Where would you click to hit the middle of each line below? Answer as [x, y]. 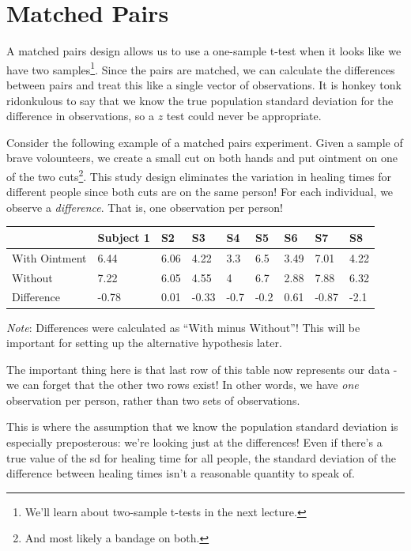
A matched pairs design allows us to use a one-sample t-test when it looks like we [204, 51]
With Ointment [49, 257]
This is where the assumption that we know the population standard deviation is [202, 426]
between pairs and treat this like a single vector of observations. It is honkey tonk [204, 84]
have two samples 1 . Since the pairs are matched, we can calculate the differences [201, 68]
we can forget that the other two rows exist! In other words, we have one [183, 385]
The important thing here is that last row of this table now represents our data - [202, 369]
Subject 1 [124, 237]
